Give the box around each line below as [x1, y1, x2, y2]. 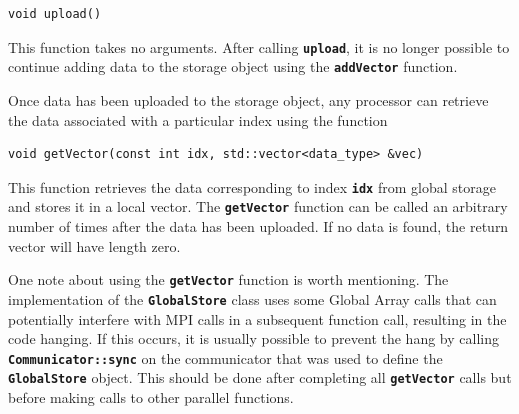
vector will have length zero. [8, 235, 181, 256]
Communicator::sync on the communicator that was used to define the [8, 347, 443, 368]
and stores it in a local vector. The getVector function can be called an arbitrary [8, 196, 508, 217]
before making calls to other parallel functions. [8, 387, 294, 407]
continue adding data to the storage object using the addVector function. [8, 56, 458, 77]
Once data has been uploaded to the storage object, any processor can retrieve [8, 89, 489, 110]
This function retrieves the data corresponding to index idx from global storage [8, 176, 496, 197]
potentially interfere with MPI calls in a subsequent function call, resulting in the [8, 308, 507, 329]
